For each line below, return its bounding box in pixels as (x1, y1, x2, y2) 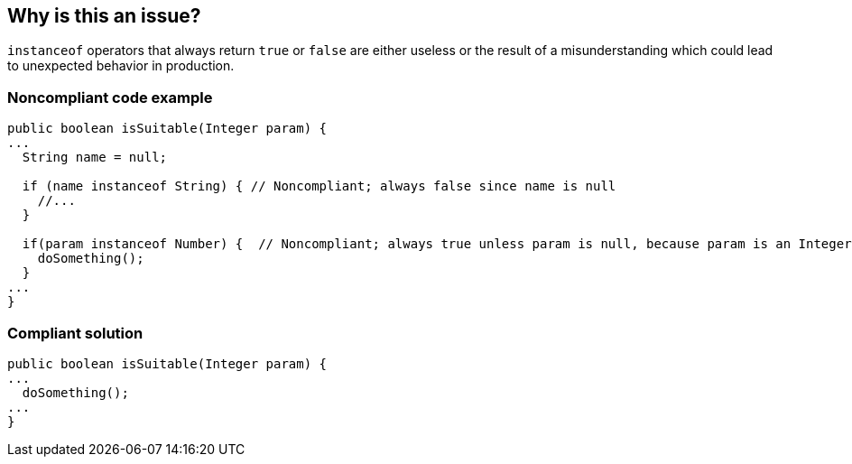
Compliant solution (7, 323, 144, 342)
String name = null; (22, 150, 168, 165)
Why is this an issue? (7, 5, 201, 27)
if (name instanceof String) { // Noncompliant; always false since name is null (22, 179, 616, 194)
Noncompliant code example (7, 88, 213, 107)
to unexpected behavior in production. (7, 58, 235, 74)
